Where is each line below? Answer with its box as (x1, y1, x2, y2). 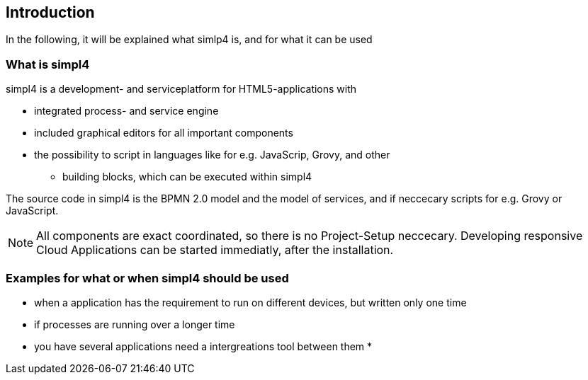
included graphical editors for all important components (34, 127, 293, 139)
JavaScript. (6, 205, 59, 217)
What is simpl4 (6, 57, 90, 71)
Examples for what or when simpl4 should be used (6, 270, 289, 285)
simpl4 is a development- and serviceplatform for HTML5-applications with (6, 83, 357, 96)
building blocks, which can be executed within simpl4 (62, 171, 312, 183)
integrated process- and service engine (34, 105, 219, 117)
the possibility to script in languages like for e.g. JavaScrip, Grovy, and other (34, 149, 390, 161)
